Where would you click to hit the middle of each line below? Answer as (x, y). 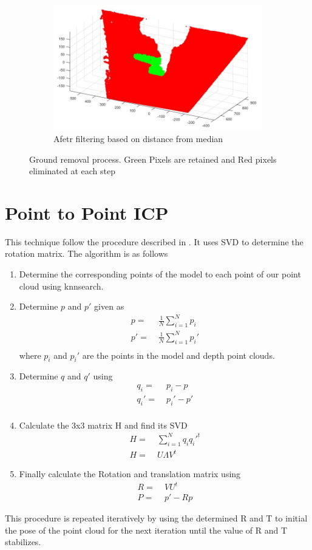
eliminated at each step (73, 171)
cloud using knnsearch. (61, 286)
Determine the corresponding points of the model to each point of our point (160, 274)
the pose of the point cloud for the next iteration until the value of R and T (146, 530)
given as (109, 306)
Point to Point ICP (87, 212)
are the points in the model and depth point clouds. (178, 355)
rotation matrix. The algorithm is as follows (86, 253)
